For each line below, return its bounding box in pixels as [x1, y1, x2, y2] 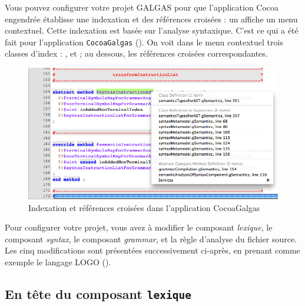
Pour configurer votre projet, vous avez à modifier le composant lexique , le [5, 221, 273, 233]
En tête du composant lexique [5, 285, 191, 303]
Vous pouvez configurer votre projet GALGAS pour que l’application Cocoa [5, 1, 279, 13]
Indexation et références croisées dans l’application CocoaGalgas [28, 201, 260, 213]
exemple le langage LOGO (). [5, 256, 111, 268]
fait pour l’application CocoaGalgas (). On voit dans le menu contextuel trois [5, 35, 283, 48]
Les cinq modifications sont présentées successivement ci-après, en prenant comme [5, 244, 300, 256]
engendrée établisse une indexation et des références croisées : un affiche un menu [5, 12, 298, 25]
